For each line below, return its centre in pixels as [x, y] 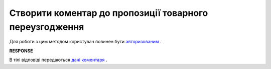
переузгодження [47, 27]
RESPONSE [21, 51]
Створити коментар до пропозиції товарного [109, 13]
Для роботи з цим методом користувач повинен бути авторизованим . [85, 42]
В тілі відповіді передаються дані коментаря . [58, 60]
